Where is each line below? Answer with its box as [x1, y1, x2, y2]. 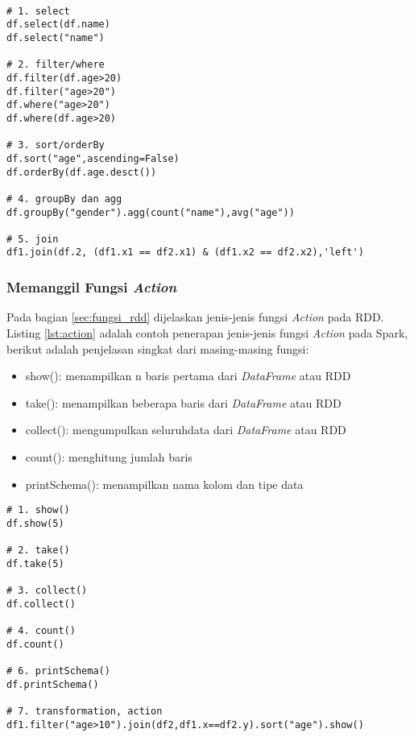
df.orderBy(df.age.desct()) [6, 166, 157, 178]
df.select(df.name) [6, 19, 110, 31]
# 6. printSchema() [6, 665, 110, 677]
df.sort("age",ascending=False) [6, 152, 180, 164]
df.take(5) [6, 557, 64, 569]
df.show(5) [6, 517, 64, 529]
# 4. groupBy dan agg [6, 193, 122, 205]
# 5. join [6, 233, 59, 245]
